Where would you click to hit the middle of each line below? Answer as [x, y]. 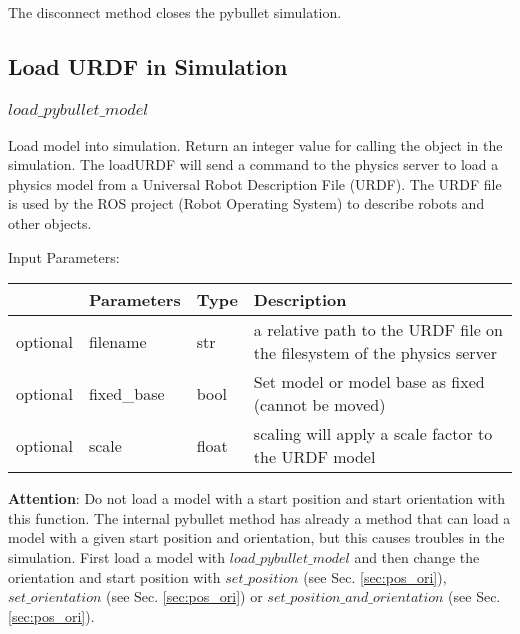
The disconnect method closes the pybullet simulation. [175, 12]
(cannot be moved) [319, 405]
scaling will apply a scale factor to [373, 434]
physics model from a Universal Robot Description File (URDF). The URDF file [255, 183]
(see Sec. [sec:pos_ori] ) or [184, 596]
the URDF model [314, 457]
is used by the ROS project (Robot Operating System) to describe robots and [246, 203]
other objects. [50, 223]
